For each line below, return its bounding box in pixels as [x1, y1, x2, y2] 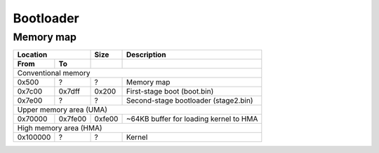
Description [126, 50, 166, 59]
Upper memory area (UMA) [17, 105, 108, 115]
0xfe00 [94, 114, 119, 124]
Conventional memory [17, 68, 91, 78]
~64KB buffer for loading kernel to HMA [126, 114, 258, 124]
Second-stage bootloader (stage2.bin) [126, 96, 253, 105]
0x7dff [58, 87, 81, 96]
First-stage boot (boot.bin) [126, 87, 214, 96]
